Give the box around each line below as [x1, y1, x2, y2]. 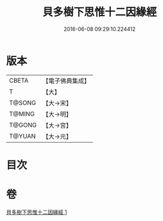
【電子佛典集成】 [42, 77, 90, 85]
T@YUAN [9, 132, 36, 140]
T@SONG [9, 99, 37, 107]
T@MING [9, 109, 35, 118]
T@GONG [9, 121, 37, 129]
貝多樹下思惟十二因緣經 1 [6, 209, 67, 216]
